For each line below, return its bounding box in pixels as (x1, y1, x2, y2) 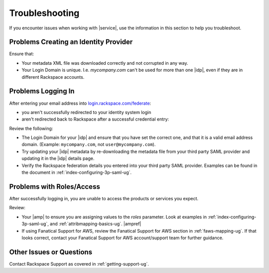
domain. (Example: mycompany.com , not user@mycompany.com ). (21, 141, 156, 147)
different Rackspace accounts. (21, 74, 85, 80)
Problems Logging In (9, 87, 75, 96)
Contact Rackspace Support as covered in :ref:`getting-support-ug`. (9, 261, 149, 267)
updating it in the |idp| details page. (21, 155, 95, 161)
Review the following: (9, 125, 53, 132)
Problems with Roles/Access (9, 182, 101, 191)
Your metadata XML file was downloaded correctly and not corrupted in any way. (21, 60, 188, 66)
